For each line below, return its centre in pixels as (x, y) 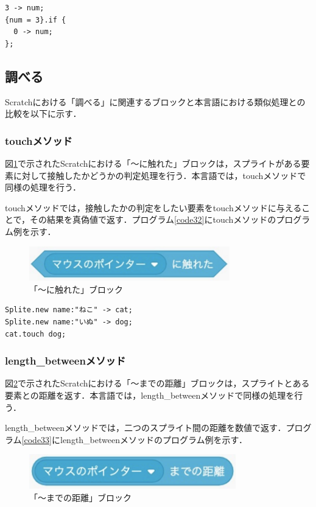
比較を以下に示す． (43, 114)
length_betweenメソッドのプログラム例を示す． (154, 439)
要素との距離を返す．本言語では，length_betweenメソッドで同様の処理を (150, 395)
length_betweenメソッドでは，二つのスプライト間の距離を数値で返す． (146, 428)
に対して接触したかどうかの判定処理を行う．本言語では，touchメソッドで (160, 175)
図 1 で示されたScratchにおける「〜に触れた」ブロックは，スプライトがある (153, 163)
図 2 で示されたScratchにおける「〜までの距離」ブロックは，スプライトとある (157, 383)
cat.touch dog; (36, 334)
